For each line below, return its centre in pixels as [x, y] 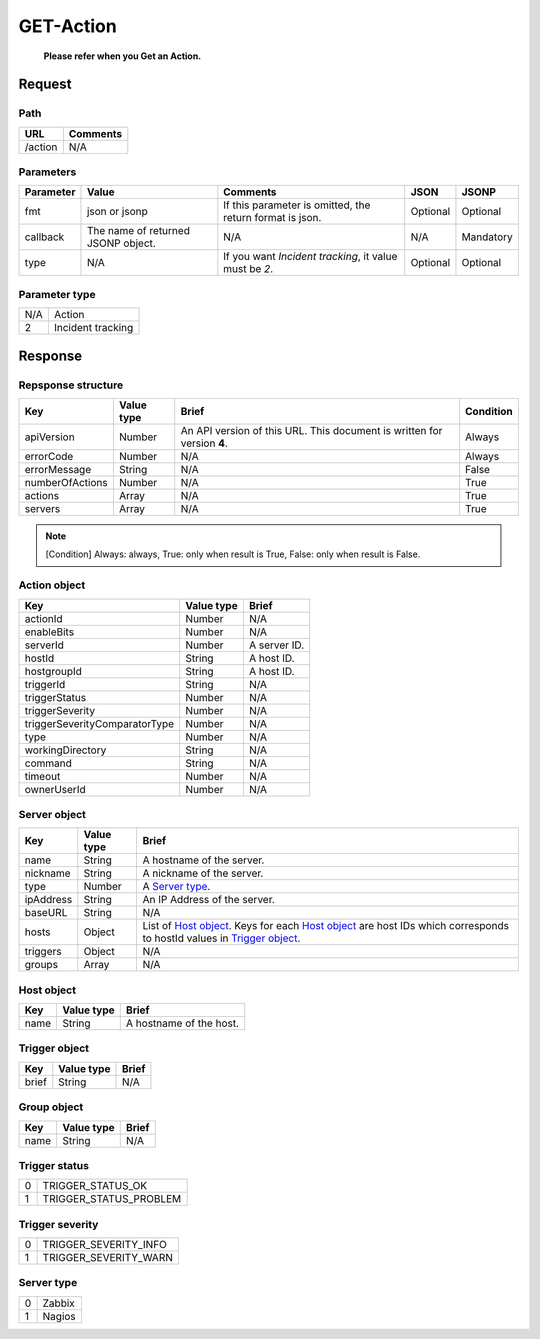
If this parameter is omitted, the [297, 205]
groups [41, 965]
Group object [51, 1107]
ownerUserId [55, 789]
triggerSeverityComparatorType [99, 723]
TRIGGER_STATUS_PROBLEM [112, 1199]
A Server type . [176, 887]
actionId [44, 618]
